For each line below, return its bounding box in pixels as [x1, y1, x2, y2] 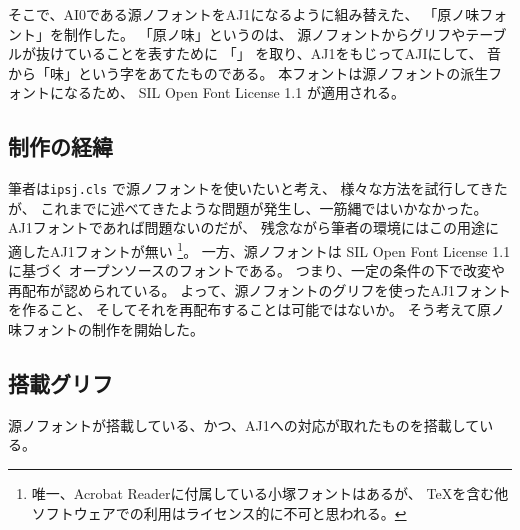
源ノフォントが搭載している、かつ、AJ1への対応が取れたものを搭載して [8, 414, 480, 435]
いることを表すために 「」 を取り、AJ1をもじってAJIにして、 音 [77, 43, 502, 64]
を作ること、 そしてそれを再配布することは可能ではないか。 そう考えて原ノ [8, 299, 505, 320]
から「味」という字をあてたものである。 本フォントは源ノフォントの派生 [8, 62, 489, 83]
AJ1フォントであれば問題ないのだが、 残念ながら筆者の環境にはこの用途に [8, 217, 499, 238]
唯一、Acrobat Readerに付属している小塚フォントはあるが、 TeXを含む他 [31, 483, 509, 504]
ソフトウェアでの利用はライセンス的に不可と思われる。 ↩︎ [31, 502, 407, 523]
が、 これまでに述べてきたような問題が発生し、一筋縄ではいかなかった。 [8, 197, 488, 218]
